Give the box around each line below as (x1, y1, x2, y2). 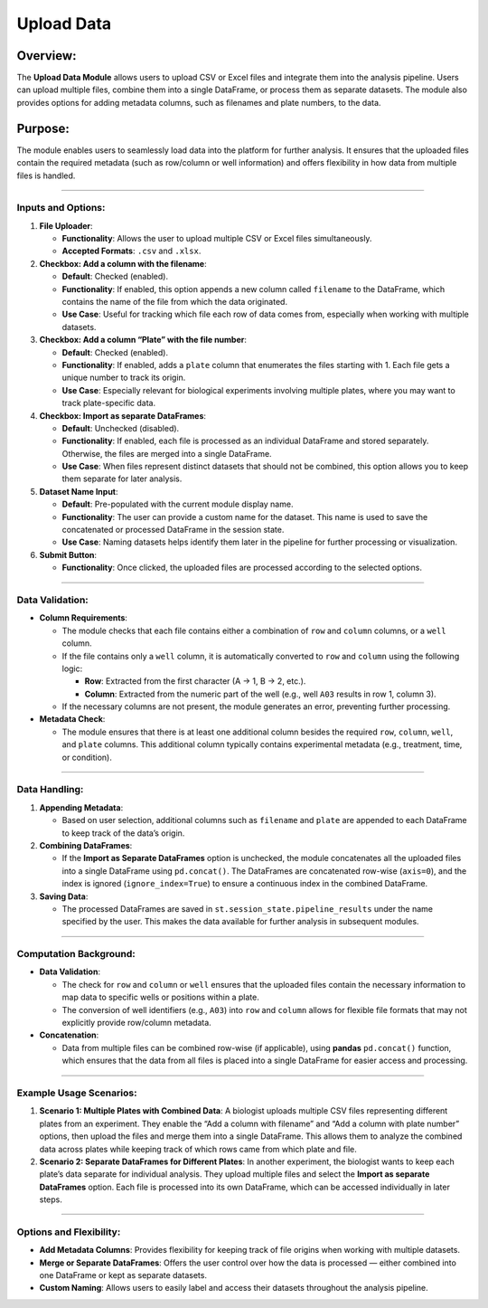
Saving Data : (39, 891, 89, 902)
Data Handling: (16, 783, 84, 796)
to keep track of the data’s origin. (61, 828, 185, 839)
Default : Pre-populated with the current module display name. (61, 498, 294, 510)
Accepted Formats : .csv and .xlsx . (61, 245, 202, 257)
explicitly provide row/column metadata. (61, 1018, 211, 1028)
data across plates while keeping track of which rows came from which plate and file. (39, 1143, 357, 1154)
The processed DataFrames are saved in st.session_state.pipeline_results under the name (61, 903, 434, 914)
